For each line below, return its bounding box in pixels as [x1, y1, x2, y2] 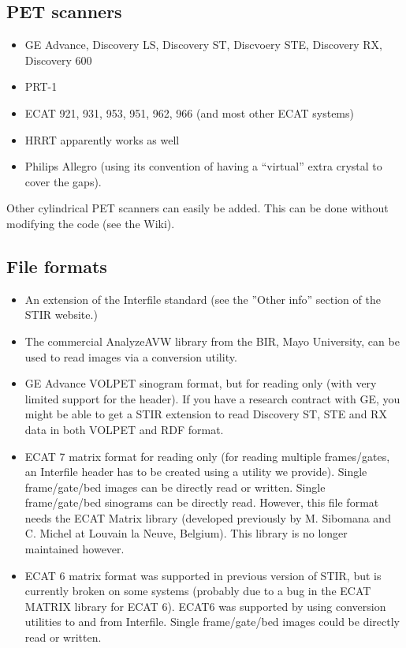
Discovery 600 [24, 51, 92, 68]
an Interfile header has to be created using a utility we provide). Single [24, 463, 367, 480]
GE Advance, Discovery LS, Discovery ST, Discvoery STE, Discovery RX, [24, 36, 382, 53]
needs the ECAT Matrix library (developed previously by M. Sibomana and [24, 509, 391, 526]
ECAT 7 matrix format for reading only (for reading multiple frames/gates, [24, 448, 390, 464]
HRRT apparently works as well [24, 131, 180, 148]
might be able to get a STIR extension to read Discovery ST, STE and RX [24, 406, 387, 422]
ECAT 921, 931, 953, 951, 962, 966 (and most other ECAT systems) [24, 104, 354, 121]
